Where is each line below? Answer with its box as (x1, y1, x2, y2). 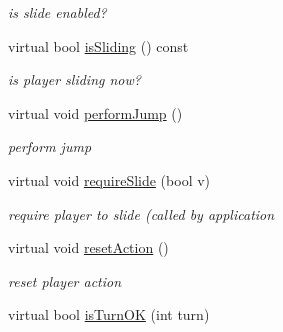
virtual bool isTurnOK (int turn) (8, 304, 210, 325)
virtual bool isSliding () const (8, 35, 189, 56)
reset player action (8, 270, 122, 291)
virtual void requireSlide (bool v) (8, 169, 211, 190)
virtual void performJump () (8, 102, 183, 123)
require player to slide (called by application (8, 203, 275, 224)
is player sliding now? (8, 69, 141, 90)
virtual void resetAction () (8, 237, 169, 258)
